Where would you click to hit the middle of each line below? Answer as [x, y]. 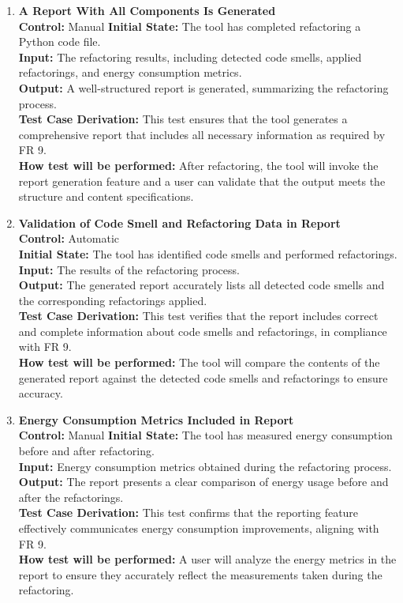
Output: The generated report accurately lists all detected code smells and [201, 285]
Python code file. [60, 41]
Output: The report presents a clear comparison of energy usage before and [203, 482]
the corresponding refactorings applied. [113, 300]
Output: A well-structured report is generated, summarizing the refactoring [203, 87]
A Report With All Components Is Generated [147, 10]
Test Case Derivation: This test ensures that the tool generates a [183, 119]
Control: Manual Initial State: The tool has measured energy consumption [205, 435]
